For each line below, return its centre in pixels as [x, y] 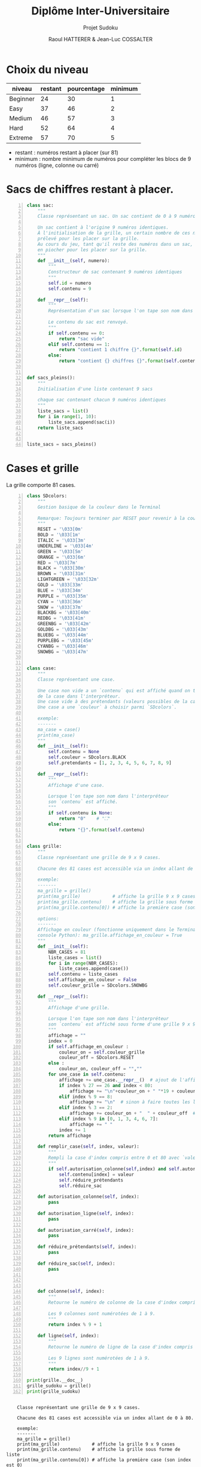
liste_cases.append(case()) [94, 969]
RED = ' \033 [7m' [58, 563]
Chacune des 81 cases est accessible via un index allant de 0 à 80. [106, 1418]
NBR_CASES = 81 [67, 952]
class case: [42, 668]
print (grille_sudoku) [54, 1391]
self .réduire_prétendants [91, 1180]
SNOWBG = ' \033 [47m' [63, 652]
